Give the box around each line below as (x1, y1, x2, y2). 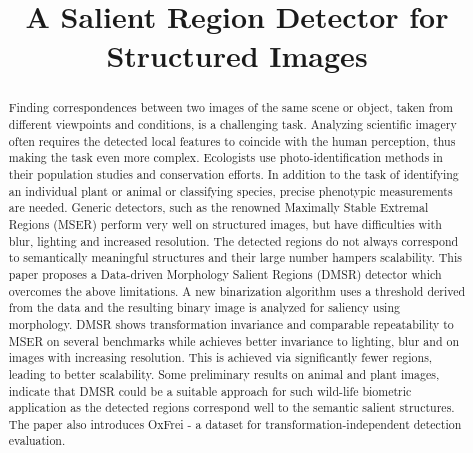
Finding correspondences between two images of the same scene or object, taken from (8, 99, 453, 116)
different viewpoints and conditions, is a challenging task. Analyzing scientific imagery (8, 116, 457, 133)
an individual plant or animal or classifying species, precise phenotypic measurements (8, 182, 453, 199)
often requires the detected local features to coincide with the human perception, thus (8, 132, 456, 149)
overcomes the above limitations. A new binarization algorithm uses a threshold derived (8, 282, 466, 299)
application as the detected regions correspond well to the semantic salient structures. (8, 399, 455, 416)
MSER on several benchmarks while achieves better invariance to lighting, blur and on (8, 332, 460, 349)
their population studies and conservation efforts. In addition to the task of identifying (8, 165, 459, 182)
